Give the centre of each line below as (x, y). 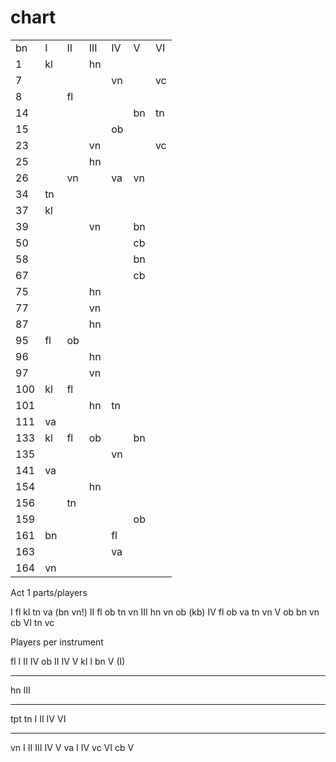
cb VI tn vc (32, 622)
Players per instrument (57, 642)
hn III (20, 690)
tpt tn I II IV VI (38, 718)
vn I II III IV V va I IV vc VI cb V (72, 747)
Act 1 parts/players (49, 592)
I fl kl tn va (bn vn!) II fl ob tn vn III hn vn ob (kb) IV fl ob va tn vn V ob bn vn (165, 612)
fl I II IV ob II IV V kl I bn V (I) (68, 661)
